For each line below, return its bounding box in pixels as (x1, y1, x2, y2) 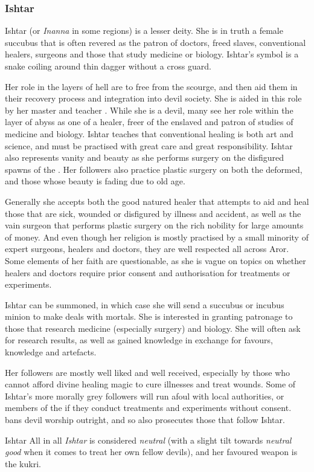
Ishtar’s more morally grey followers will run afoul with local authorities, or (5, 389, 284, 402)
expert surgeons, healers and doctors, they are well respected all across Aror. (5, 242, 289, 255)
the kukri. (5, 457, 41, 470)
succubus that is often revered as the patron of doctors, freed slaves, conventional (5, 36, 306, 48)
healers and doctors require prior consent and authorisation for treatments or (5, 266, 290, 279)
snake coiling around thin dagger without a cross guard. (5, 60, 211, 72)
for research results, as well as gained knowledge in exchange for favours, (5, 334, 273, 346)
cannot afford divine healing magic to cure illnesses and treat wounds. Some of (5, 378, 296, 390)
